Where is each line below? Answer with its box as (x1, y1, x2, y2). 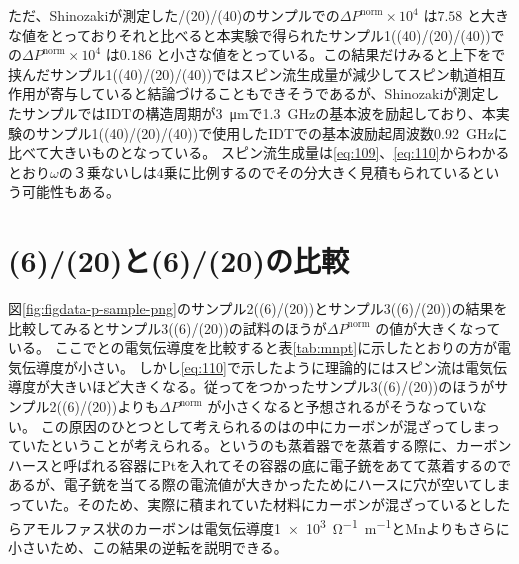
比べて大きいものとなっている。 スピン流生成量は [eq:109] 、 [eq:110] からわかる (8, 142, 510, 163)
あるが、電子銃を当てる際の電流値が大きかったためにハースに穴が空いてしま (8, 474, 511, 495)
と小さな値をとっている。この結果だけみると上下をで (156, 44, 506, 65)
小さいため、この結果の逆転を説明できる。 (8, 536, 288, 557)
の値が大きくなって (375, 317, 501, 338)
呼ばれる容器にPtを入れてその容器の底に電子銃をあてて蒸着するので (63, 454, 512, 475)
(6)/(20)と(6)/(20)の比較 (8, 240, 349, 281)
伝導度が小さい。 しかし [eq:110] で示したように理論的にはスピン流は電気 (21, 356, 493, 377)
